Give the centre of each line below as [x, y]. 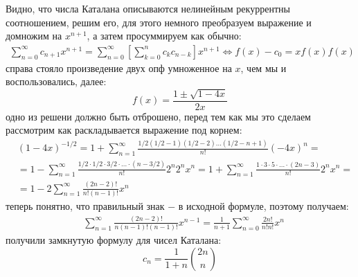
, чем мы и [263, 68]
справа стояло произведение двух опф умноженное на [119, 68]
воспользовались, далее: [56, 81]
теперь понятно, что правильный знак [85, 205]
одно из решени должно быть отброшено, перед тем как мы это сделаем [158, 116]
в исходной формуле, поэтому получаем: [263, 205]
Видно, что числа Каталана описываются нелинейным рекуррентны [148, 8]
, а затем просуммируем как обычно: [164, 36]
